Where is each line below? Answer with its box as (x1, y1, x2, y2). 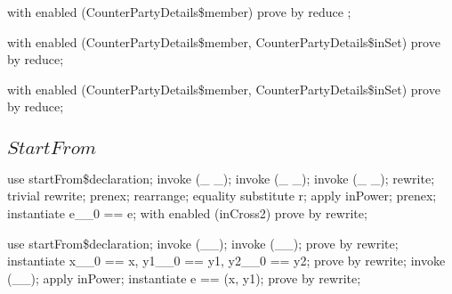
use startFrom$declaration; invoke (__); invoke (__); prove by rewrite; (7, 233, 399, 252)
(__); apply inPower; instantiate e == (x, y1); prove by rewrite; (7, 268, 361, 287)
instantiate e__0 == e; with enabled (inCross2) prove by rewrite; (7, 203, 367, 222)
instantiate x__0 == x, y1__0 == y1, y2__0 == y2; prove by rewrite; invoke (7, 251, 446, 270)
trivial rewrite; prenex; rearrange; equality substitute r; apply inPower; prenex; (7, 186, 437, 205)
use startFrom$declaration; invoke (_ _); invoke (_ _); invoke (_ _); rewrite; (7, 168, 435, 187)
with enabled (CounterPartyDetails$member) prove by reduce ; (7, 3, 351, 20)
